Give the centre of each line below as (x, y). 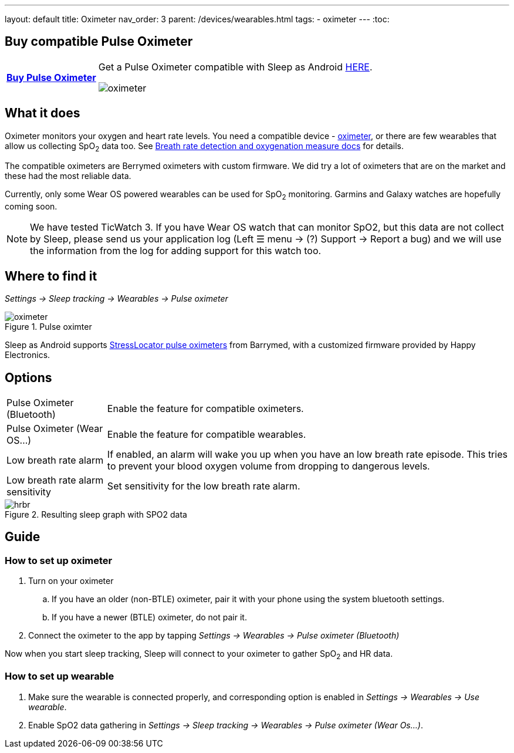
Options (28, 377)
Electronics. (28, 355)
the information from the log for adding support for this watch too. (176, 251)
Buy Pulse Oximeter (51, 77)
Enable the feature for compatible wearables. (207, 434)
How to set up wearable (60, 676)
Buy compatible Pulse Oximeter (99, 42)
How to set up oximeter (59, 560)
